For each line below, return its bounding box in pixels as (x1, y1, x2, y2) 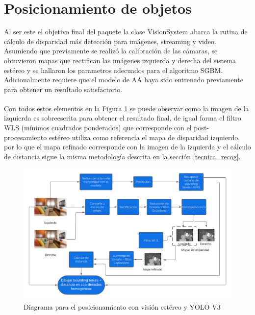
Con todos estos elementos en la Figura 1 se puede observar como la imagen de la (4, 103, 249, 113)
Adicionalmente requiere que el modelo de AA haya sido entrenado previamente (4, 74, 243, 85)
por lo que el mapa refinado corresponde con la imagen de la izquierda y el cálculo (4, 142, 251, 152)
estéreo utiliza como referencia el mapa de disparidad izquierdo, (49, 132, 240, 142)
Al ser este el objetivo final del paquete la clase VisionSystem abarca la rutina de (4, 26, 248, 37)
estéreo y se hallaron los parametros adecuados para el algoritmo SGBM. (4, 65, 223, 75)
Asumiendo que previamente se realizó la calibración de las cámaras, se (4, 46, 218, 56)
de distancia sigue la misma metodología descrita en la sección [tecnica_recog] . (4, 151, 241, 161)
